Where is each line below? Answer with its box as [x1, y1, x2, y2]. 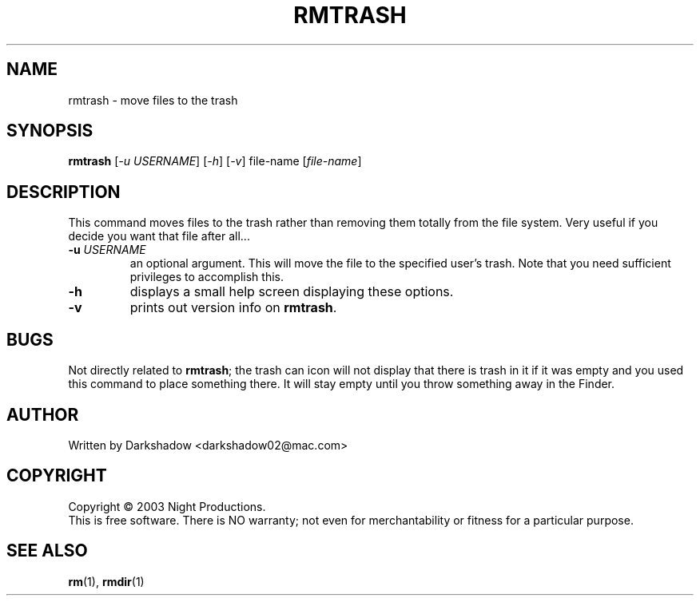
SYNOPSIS [6, 121, 93, 141]
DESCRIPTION [6, 181, 121, 202]
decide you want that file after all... [68, 229, 250, 244]
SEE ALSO [6, 541, 88, 561]
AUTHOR [6, 404, 79, 425]
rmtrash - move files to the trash [68, 93, 238, 107]
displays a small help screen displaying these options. [129, 283, 454, 300]
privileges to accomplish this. [129, 270, 284, 284]
